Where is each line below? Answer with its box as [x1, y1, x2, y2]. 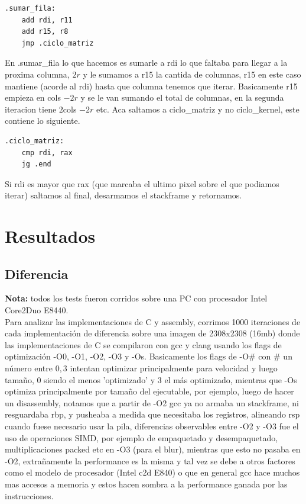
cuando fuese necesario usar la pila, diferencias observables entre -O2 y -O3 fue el [5, 420, 299, 432]
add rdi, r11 [21, 15, 73, 24]
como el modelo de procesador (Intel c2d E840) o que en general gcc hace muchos [5, 466, 300, 479]
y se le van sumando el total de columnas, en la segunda [80, 91, 284, 104]
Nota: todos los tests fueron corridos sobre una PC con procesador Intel [5, 292, 268, 304]
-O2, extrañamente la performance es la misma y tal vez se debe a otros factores [5, 454, 295, 467]
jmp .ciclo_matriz [21, 38, 94, 47]
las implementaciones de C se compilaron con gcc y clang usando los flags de [5, 338, 282, 351]
